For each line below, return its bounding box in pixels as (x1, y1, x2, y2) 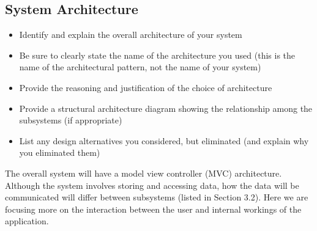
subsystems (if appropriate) (19, 114, 122, 127)
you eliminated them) (19, 146, 100, 159)
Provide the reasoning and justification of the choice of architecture (19, 81, 272, 94)
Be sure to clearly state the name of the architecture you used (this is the (19, 48, 296, 61)
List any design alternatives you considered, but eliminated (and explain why (19, 134, 309, 147)
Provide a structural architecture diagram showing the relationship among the (19, 101, 313, 114)
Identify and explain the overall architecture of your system (19, 28, 242, 41)
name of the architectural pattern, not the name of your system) (19, 61, 261, 73)
